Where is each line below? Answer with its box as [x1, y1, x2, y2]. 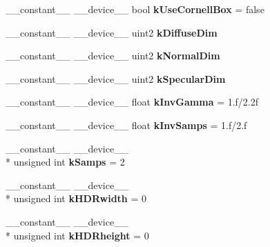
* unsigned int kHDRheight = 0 [6, 228, 149, 242]
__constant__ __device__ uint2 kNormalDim [6, 48, 220, 63]
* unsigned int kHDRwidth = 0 [6, 191, 147, 206]
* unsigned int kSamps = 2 [6, 155, 125, 169]
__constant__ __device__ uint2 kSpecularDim [6, 71, 226, 86]
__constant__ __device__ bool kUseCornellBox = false [6, 2, 264, 16]
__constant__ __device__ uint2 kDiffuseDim [6, 25, 218, 39]
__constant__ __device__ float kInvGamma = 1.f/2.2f [6, 95, 259, 109]
